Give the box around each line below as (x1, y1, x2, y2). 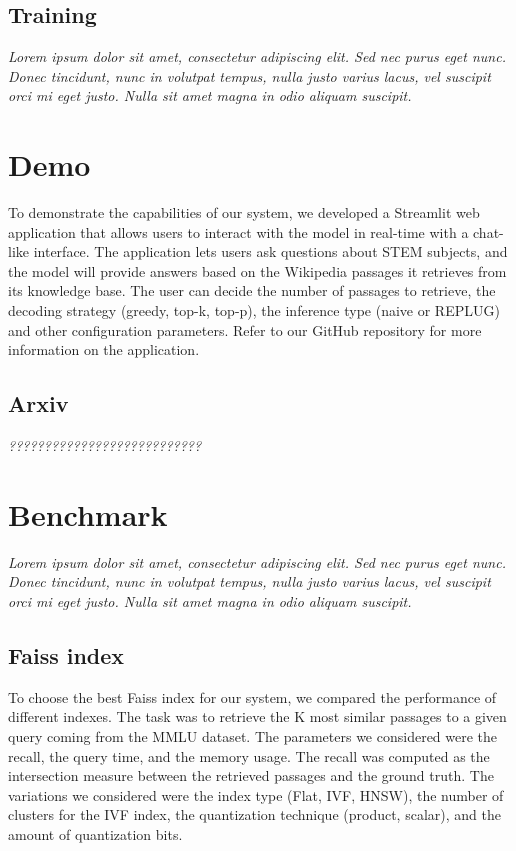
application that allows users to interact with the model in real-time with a (8, 221, 469, 242)
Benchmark (8, 493, 168, 534)
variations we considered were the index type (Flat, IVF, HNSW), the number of (8, 784, 504, 805)
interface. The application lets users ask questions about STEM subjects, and (33, 241, 508, 262)
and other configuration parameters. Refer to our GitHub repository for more (8, 319, 482, 340)
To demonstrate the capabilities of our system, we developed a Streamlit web (8, 202, 480, 223)
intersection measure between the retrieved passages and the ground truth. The (8, 765, 494, 786)
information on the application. (8, 339, 200, 360)
